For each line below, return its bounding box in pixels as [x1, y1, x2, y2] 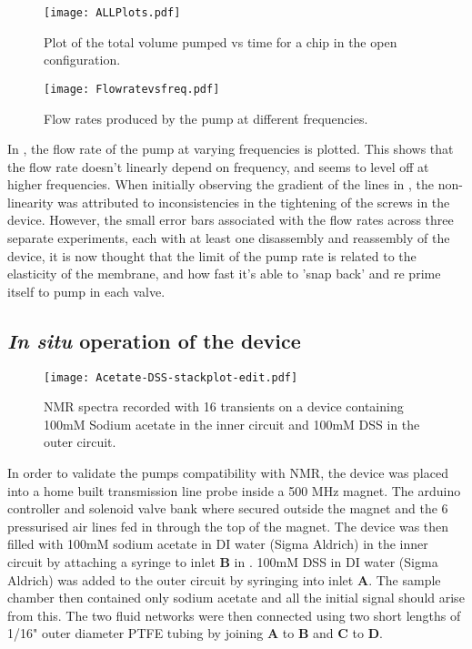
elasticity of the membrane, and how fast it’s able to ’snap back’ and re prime [7, 264, 441, 283]
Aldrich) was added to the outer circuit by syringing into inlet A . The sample [7, 570, 441, 589]
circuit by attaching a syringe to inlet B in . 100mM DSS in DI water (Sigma [7, 553, 438, 572]
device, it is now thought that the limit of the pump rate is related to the [7, 246, 417, 265]
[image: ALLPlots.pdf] [44, 6, 181, 19]
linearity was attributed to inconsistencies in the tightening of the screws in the [7, 192, 450, 211]
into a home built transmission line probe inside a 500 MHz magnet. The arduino [7, 481, 461, 500]
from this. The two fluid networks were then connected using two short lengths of [7, 605, 461, 624]
